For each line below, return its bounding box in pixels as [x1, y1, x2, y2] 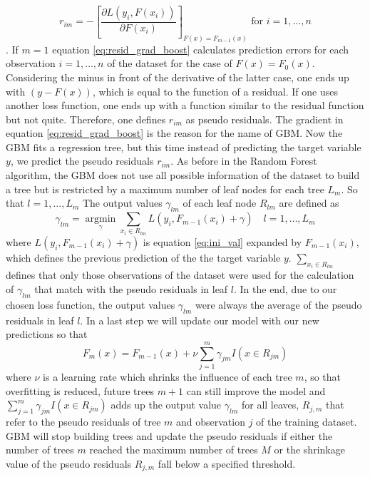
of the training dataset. [256, 414, 357, 429]
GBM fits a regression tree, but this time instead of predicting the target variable [6, 139, 361, 154]
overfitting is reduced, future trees [6, 383, 154, 398]
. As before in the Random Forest [170, 153, 317, 168]
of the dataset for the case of [107, 56, 232, 71]
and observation [176, 414, 245, 429]
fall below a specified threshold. [158, 456, 296, 471]
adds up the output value [111, 397, 222, 412]
